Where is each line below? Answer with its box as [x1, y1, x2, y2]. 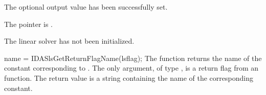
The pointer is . [4, 18, 53, 29]
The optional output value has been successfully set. [4, 2, 168, 12]
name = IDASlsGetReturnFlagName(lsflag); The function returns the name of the [4, 52, 262, 63]
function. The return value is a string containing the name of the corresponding [4, 72, 253, 83]
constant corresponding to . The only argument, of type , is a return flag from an [4, 62, 259, 73]
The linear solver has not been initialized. [4, 36, 135, 46]
